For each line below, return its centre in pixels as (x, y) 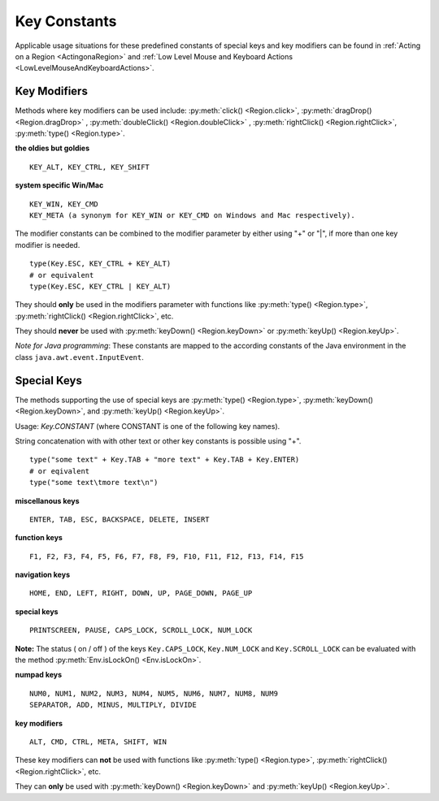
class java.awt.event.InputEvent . (79, 357)
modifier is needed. (48, 245)
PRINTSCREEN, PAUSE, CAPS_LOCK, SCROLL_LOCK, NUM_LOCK (141, 630)
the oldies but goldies (52, 148)
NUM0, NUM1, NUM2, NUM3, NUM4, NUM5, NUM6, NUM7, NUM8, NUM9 (154, 693)
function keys (39, 538)
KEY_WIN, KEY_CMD (64, 204)
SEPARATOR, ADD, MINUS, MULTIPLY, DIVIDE (113, 705)
